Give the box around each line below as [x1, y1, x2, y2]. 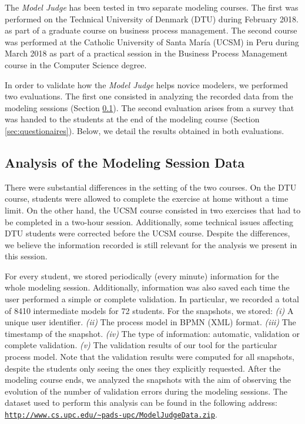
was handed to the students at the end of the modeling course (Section [5, 113, 260, 125]
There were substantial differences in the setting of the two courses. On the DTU [5, 181, 297, 193]
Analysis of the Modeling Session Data [5, 153, 245, 171]
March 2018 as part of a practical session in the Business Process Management [5, 47, 288, 59]
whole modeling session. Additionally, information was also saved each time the [5, 281, 290, 293]
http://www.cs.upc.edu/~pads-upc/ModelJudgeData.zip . [5, 408, 217, 420]
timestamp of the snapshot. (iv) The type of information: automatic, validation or [5, 327, 300, 339]
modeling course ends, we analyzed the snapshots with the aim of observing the [5, 373, 291, 386]
